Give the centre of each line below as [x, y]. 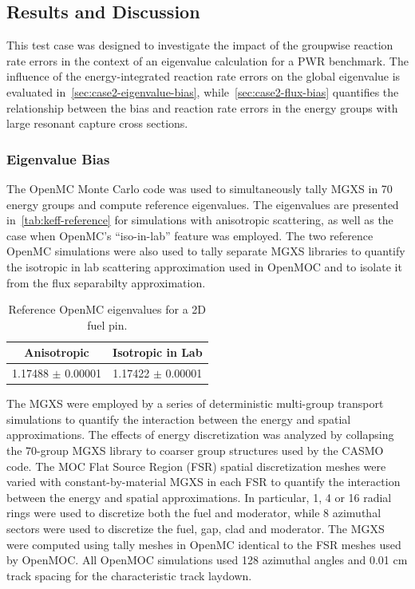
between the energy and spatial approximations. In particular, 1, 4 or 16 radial [199, 497]
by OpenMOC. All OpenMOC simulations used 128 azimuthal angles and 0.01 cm [207, 560]
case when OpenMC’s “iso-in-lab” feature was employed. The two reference [190, 235]
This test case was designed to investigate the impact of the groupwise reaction [200, 45]
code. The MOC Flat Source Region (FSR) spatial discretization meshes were [196, 466]
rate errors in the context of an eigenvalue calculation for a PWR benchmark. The [207, 60]
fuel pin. [107, 324]
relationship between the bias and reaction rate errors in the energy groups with [202, 107]
